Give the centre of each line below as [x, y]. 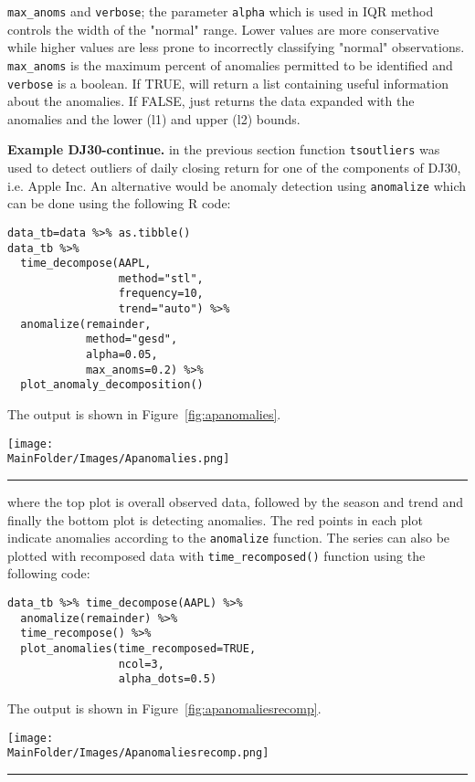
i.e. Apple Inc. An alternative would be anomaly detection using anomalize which [237, 185]
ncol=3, [141, 664]
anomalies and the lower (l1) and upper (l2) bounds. [154, 118]
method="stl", [161, 278]
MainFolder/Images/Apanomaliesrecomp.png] [138, 753]
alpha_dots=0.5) [168, 679]
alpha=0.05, [121, 355]
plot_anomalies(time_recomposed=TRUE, [138, 649]
